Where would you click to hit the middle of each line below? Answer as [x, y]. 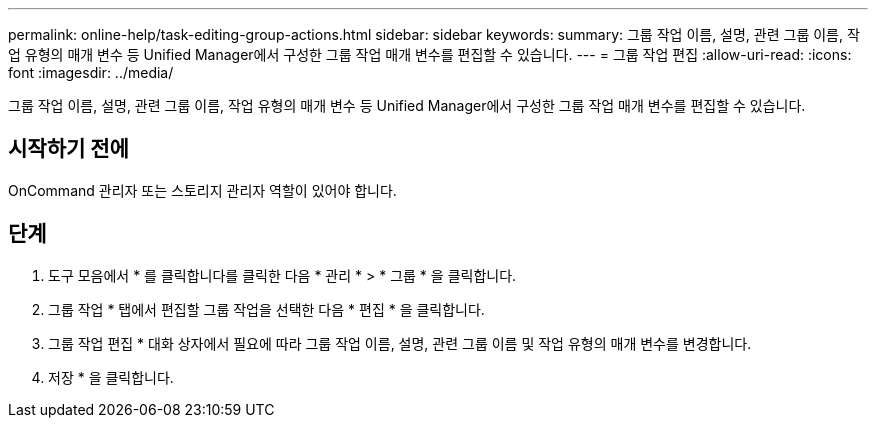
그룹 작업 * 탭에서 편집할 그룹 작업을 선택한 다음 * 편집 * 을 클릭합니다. [266, 309]
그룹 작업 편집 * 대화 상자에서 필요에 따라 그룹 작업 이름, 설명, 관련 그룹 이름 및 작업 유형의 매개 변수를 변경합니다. [400, 343]
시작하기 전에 [68, 149]
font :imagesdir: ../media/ [91, 72]
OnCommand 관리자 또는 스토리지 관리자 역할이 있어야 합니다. [202, 190]
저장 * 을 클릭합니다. [111, 377]
